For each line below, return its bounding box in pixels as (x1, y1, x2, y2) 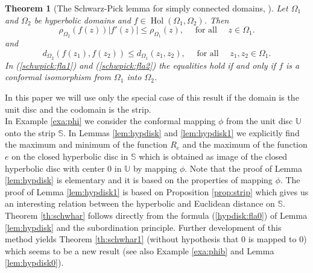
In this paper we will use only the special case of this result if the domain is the (5, 91, 299, 104)
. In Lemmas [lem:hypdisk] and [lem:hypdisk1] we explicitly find (63, 126, 300, 139)
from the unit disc (226, 115, 293, 127)
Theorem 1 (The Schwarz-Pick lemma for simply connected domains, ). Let (5, 2, 288, 14)
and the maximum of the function (182, 138, 308, 151)
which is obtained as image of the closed (139, 150, 288, 162)
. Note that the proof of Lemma (185, 162, 302, 174)
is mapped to (248, 233, 297, 245)
